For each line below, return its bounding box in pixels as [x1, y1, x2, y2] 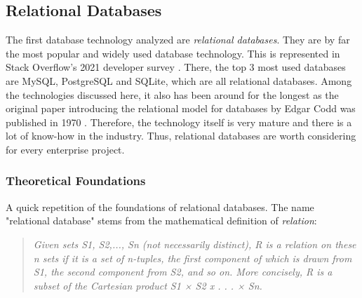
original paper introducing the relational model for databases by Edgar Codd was [6, 101, 356, 116]
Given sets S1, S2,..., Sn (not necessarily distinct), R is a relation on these [33, 236, 356, 251]
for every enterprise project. [6, 142, 125, 156]
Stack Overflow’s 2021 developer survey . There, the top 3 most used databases [6, 60, 346, 74]
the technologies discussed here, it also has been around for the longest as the [6, 87, 339, 102]
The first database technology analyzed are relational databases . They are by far [6, 32, 350, 47]
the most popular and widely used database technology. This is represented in [6, 46, 340, 60]
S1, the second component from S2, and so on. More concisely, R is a [33, 264, 333, 279]
